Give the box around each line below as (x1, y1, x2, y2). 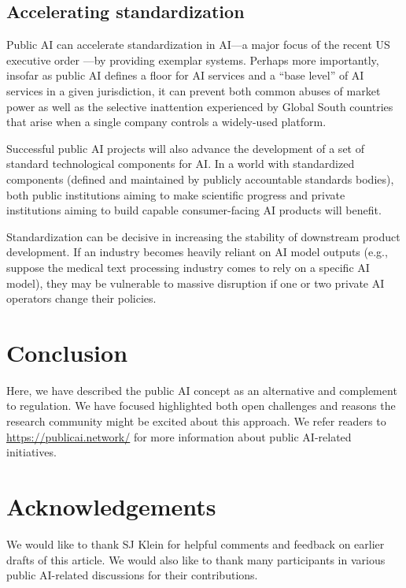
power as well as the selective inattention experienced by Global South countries (6, 98, 393, 114)
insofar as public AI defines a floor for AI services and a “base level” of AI (6, 67, 364, 84)
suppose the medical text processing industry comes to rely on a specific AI (6, 259, 370, 275)
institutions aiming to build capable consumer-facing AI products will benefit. (6, 202, 382, 218)
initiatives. (6, 444, 57, 460)
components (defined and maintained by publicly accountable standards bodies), (6, 170, 394, 187)
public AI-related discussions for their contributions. (6, 567, 258, 583)
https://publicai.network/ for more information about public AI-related (6, 428, 352, 445)
